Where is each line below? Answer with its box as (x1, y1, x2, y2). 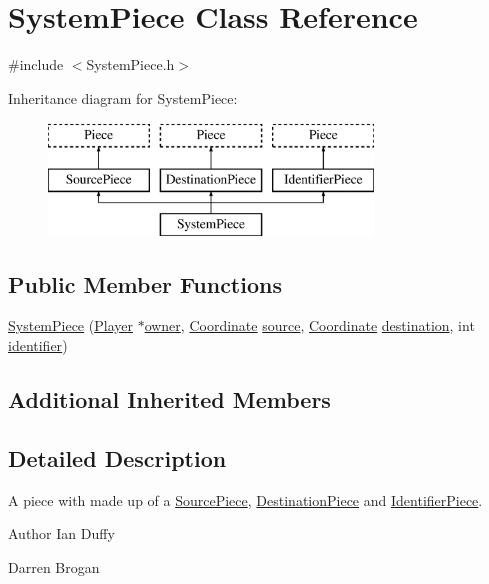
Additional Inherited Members (8, 384, 331, 415)
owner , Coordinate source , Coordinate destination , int (144, 315, 475, 336)
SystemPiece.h (86, 54, 175, 75)
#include (8, 54, 64, 75)
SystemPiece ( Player (8, 315, 133, 336)
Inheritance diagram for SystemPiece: (8, 87, 238, 108)
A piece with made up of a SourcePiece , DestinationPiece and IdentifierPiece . (8, 489, 483, 510)
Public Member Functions (8, 268, 282, 299)
